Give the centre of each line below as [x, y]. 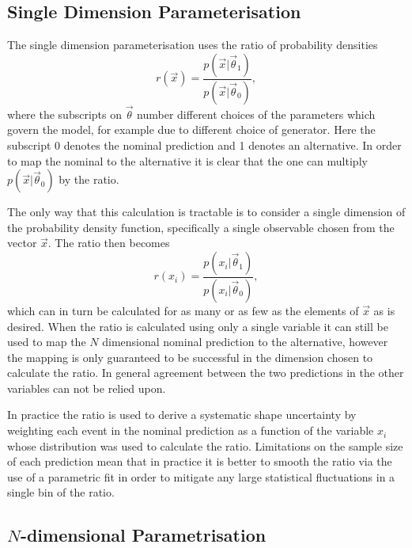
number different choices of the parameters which [256, 114]
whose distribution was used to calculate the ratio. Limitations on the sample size [205, 445]
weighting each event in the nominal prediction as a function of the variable [191, 430]
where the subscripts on [64, 114]
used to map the [47, 342]
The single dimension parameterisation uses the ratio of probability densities [193, 45]
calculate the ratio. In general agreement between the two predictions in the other [206, 373]
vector [22, 243]
